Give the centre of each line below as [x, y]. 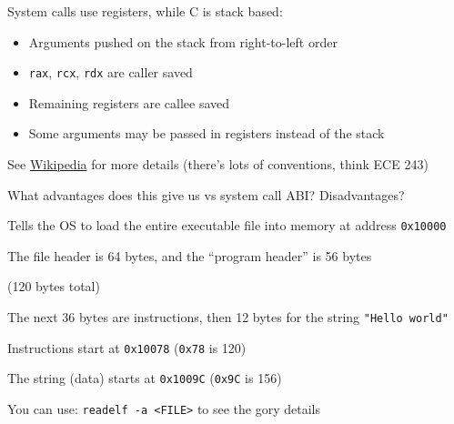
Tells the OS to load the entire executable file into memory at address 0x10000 [227, 225]
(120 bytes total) [54, 286]
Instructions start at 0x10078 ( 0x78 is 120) [127, 347]
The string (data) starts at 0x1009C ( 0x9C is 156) [145, 378]
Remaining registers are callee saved [129, 102]
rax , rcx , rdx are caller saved [111, 72]
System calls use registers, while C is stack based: [145, 11]
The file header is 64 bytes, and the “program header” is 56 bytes [190, 255]
